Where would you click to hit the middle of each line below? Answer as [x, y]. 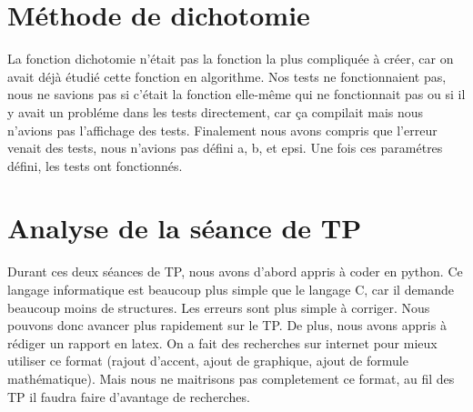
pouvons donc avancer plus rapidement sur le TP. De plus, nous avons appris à [227, 325]
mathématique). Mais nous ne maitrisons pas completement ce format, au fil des [231, 378]
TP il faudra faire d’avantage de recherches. [129, 396]
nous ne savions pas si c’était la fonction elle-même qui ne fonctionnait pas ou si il [236, 94]
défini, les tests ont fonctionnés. [95, 165]
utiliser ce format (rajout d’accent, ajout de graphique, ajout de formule [208, 361]
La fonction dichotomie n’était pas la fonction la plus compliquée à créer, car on [231, 59]
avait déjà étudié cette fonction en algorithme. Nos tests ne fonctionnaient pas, [227, 76]
